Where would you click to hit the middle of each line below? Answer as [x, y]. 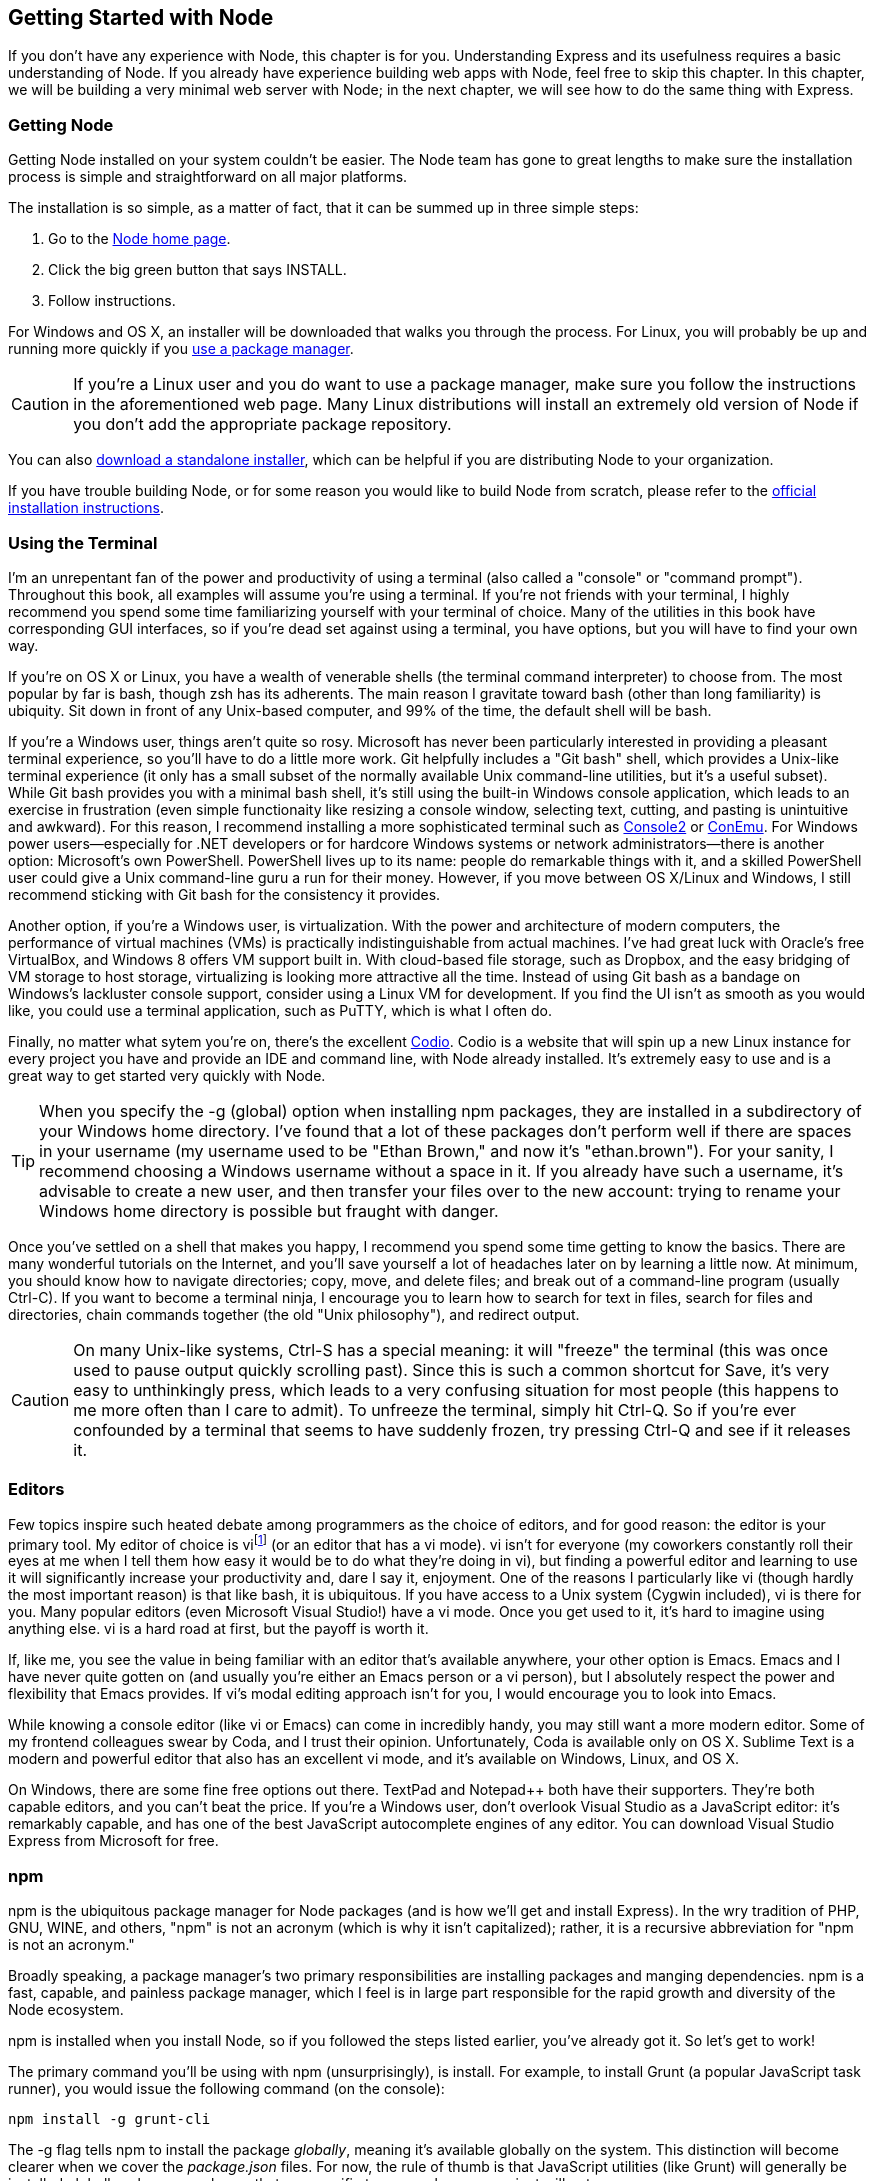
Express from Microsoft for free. [113, 1841]
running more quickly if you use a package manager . [181, 349]
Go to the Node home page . [139, 239]
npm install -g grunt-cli [109, 2119]
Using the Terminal [83, 542]
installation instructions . [86, 508]
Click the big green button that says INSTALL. [197, 270]
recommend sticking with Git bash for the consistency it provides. [224, 894]
